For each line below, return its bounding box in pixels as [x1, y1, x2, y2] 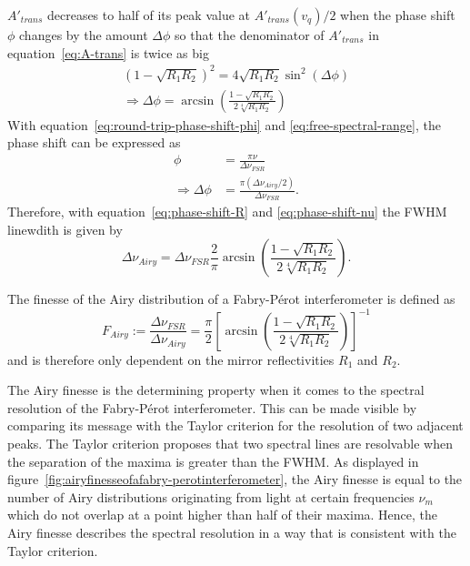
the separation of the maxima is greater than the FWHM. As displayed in [7, 451, 419, 470]
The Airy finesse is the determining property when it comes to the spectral [7, 380, 425, 399]
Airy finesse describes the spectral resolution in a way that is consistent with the [7, 522, 456, 541]
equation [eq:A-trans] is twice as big [7, 43, 209, 62]
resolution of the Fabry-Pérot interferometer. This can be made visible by [7, 398, 417, 417]
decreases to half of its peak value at [46, 5, 251, 24]
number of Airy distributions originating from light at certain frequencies [7, 487, 415, 506]
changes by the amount [19, 25, 148, 44]
